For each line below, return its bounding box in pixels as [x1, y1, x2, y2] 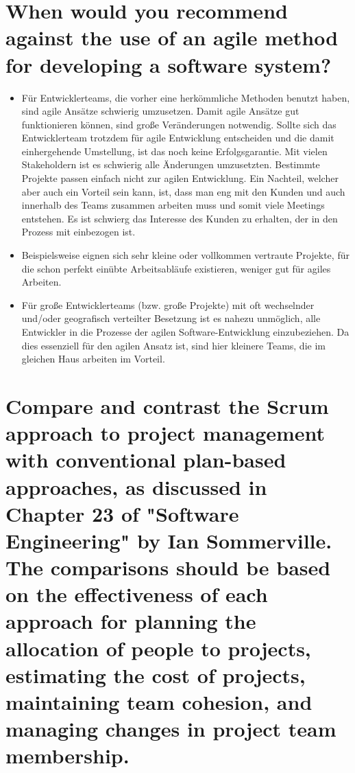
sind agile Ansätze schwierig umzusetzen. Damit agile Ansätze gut [21, 104, 299, 118]
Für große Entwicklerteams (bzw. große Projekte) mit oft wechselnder [21, 297, 315, 312]
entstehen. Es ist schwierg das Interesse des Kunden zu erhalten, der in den [21, 211, 338, 225]
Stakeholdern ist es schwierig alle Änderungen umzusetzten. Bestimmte [21, 157, 320, 172]
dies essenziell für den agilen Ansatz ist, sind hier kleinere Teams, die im [21, 338, 326, 352]
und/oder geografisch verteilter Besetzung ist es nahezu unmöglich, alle [21, 311, 321, 325]
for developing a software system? [5, 50, 332, 78]
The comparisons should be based [5, 553, 331, 581]
